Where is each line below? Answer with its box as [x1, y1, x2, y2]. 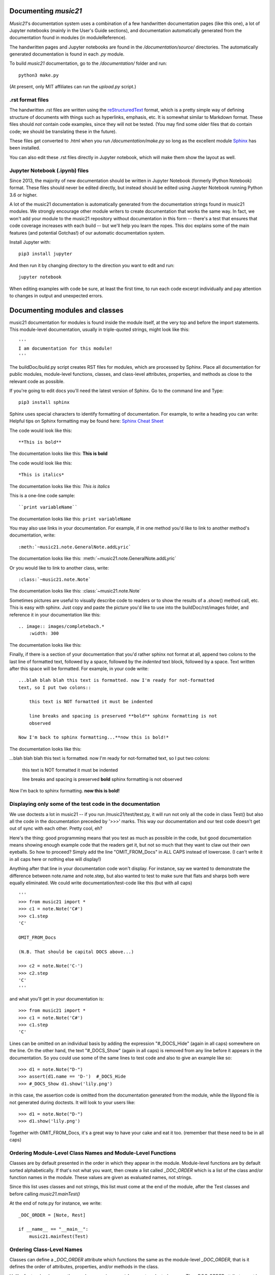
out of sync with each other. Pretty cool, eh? [9, 825, 103, 831]
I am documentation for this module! [18, 346, 113, 351]
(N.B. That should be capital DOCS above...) [18, 949, 134, 955]
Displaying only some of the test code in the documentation [9, 801, 160, 808]
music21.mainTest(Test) [29, 1233, 89, 1239]
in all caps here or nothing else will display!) [9, 856, 101, 862]
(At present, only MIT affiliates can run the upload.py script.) [9, 84, 136, 90]
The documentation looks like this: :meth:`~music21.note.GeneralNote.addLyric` [9, 555, 177, 562]
